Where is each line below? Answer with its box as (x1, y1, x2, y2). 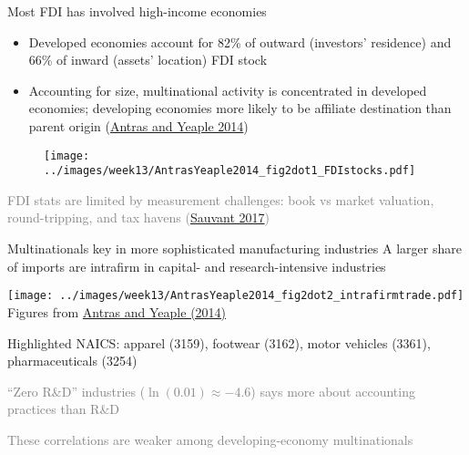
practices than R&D (7, 399, 120, 419)
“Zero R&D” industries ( (7, 381, 146, 400)
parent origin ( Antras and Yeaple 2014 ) (28, 116, 249, 135)
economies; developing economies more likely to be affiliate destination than (28, 98, 452, 118)
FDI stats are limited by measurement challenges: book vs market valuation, (7, 190, 434, 209)
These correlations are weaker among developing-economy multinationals (7, 429, 413, 449)
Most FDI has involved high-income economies (7, 2, 267, 20)
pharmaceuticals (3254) (7, 351, 138, 370)
